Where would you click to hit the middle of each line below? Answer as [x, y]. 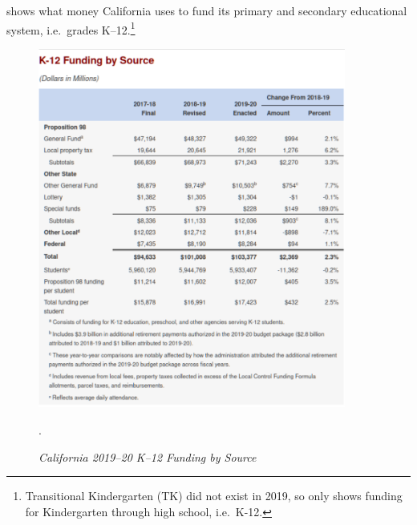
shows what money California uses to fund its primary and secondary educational [207, 10]
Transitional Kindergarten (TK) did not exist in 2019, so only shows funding [214, 496]
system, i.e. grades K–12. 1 [71, 28]
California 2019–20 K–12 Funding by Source [148, 456]
